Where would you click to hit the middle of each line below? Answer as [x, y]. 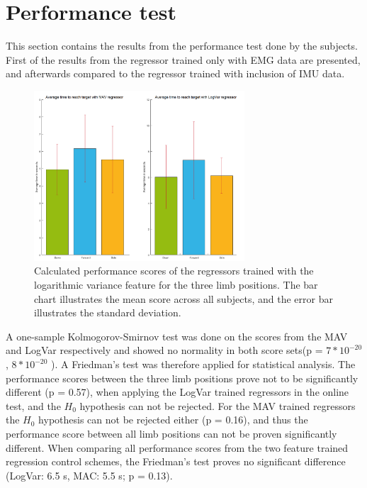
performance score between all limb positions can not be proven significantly [171, 434]
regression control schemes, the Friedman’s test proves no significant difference [176, 461]
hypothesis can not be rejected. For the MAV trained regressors [218, 405]
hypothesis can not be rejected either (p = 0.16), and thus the [173, 420]
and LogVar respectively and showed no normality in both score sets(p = [164, 350]
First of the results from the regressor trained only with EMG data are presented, [183, 59]
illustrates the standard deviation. [108, 312]
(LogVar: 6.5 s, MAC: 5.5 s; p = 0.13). [89, 475]
